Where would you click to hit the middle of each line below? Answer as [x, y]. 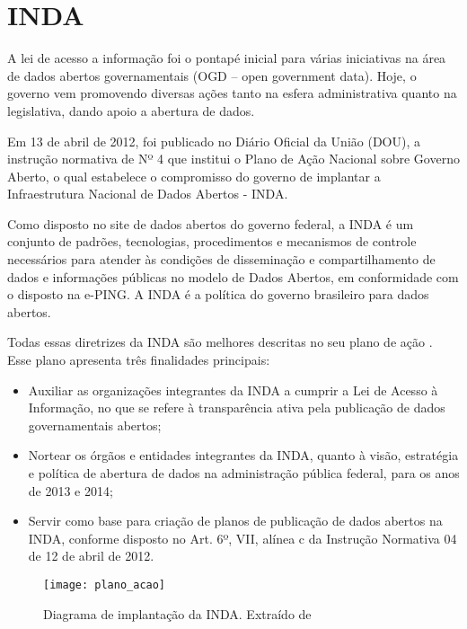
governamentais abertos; [95, 425]
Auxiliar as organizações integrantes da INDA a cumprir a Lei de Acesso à [233, 390]
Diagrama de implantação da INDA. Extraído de [177, 613]
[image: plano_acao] [105, 585]
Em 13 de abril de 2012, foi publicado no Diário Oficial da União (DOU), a [214, 141]
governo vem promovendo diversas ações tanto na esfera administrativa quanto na [232, 93]
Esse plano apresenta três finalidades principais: [139, 360]
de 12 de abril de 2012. [91, 556]
